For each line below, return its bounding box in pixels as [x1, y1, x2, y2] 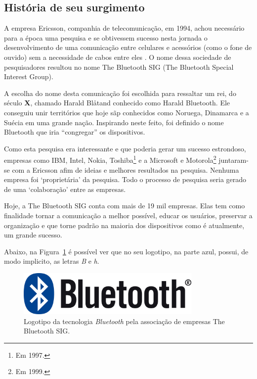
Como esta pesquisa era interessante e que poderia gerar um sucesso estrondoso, [4, 143, 246, 153]
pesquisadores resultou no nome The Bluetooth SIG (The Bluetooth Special [4, 61, 234, 72]
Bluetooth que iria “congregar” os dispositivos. [4, 127, 145, 137]
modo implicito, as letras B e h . [4, 256, 99, 266]
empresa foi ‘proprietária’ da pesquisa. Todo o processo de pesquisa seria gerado [4, 174, 247, 185]
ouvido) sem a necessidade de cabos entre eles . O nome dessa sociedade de [4, 51, 231, 62]
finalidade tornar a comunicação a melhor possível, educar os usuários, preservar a [4, 210, 253, 220]
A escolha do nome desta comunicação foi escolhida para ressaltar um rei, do [4, 88, 236, 98]
